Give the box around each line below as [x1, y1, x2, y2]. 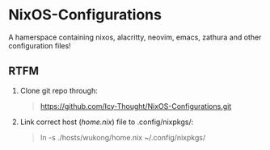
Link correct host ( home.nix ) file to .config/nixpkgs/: [19, 117, 194, 127]
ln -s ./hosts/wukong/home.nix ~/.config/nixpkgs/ [40, 132, 206, 142]
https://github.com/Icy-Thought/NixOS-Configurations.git [40, 101, 232, 110]
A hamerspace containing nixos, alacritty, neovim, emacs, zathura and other [8, 32, 262, 42]
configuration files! [8, 40, 71, 50]
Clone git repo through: [19, 85, 99, 95]
